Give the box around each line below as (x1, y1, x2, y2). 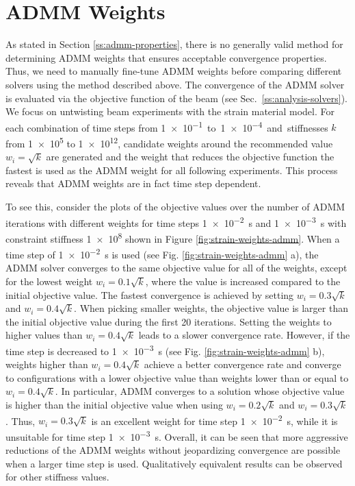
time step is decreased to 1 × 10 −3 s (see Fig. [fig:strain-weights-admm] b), (5, 341, 325, 358)
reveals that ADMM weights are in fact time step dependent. (5, 176, 261, 191)
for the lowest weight (5, 274, 93, 288)
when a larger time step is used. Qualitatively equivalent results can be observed (5, 456, 343, 470)
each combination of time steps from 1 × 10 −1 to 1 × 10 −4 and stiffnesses (5, 118, 328, 134)
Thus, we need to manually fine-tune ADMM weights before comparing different (5, 64, 342, 78)
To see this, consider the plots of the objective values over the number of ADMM (5, 199, 345, 213)
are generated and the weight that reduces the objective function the (46, 149, 334, 164)
